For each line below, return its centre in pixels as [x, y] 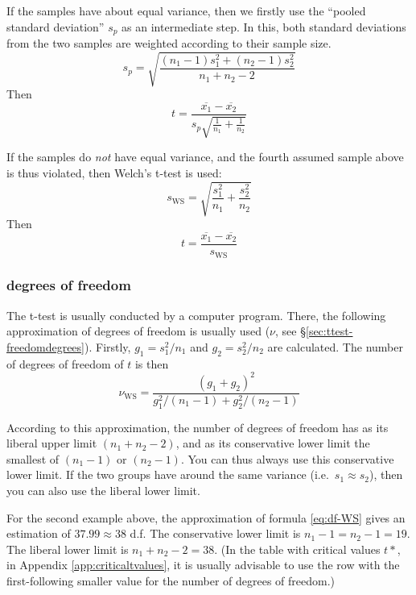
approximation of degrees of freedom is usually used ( [138, 331]
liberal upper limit [52, 443]
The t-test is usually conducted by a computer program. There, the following [196, 315]
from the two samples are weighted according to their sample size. [169, 43]
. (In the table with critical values [297, 549]
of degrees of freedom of [65, 363]
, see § [290, 331]
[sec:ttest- [329, 331]
